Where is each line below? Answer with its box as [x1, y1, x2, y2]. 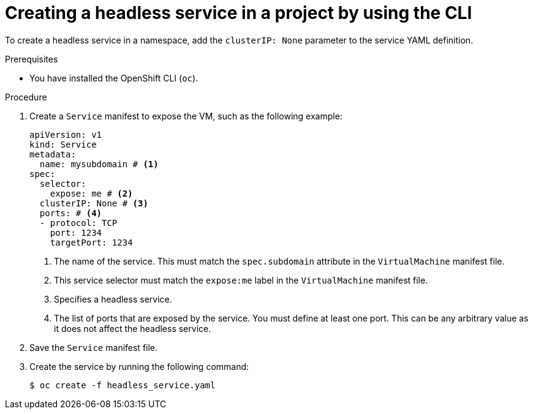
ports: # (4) [39, 208, 102, 218]
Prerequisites [5, 53, 58, 64]
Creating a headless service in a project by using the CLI [5, 2, 472, 23]
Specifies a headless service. [54, 293, 172, 304]
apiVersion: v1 [29, 129, 102, 140]
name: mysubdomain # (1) [39, 159, 159, 169]
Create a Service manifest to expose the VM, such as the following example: [29, 110, 342, 121]
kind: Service [29, 139, 97, 149]
